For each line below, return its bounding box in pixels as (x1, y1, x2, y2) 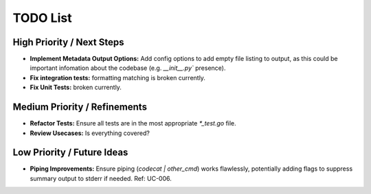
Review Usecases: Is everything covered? (30, 129, 150, 137)
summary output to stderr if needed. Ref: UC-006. (30, 174, 172, 182)
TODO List (12, 10, 72, 25)
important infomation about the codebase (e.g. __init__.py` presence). (30, 64, 226, 72)
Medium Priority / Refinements (12, 101, 148, 113)
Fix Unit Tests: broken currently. (30, 83, 122, 92)
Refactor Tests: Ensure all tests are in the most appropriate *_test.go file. (30, 119, 236, 128)
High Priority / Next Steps (12, 36, 124, 48)
